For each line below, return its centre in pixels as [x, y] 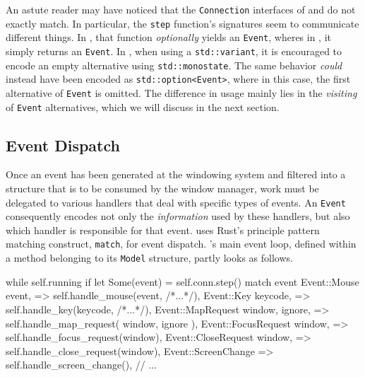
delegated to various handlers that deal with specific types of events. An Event [176, 202]
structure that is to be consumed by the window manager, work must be [162, 188]
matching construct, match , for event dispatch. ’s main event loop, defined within [181, 244]
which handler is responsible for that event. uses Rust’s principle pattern [163, 230]
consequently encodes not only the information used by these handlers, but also [178, 216]
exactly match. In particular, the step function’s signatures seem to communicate [182, 23]
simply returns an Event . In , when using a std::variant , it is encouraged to [174, 51]
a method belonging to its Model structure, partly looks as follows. [149, 258]
